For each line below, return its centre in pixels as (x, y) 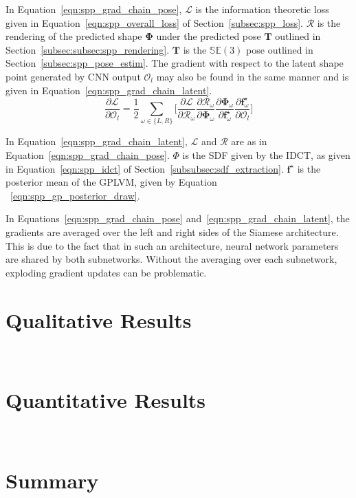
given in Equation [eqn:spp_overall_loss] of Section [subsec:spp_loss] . (154, 22)
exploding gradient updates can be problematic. (106, 272)
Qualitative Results (99, 320)
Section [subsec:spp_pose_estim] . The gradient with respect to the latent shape (175, 63)
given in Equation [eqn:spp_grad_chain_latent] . (109, 90)
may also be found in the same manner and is (253, 76)
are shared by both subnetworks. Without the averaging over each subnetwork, (171, 259)
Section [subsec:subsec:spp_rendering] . (88, 49)
